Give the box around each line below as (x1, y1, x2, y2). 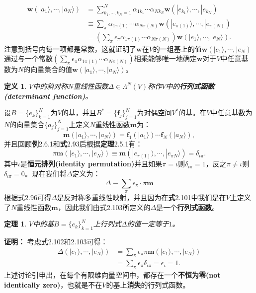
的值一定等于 (127, 219, 169, 229)
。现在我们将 (24, 168, 67, 178)
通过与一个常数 (4, 53, 53, 64)
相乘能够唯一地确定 (134, 53, 197, 64)
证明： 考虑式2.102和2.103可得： (4, 236, 108, 246)
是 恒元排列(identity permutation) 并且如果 (20, 158, 163, 169)
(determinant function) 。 (4, 90, 92, 101)
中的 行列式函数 (166, 80, 215, 91)
